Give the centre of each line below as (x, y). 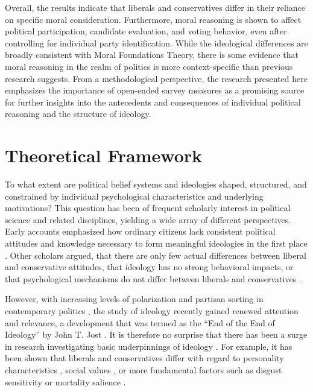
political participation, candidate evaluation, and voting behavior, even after (146, 31)
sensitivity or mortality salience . (65, 381)
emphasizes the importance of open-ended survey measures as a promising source (155, 90)
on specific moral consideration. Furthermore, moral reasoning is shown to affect (153, 19)
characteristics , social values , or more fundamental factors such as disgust (144, 369)
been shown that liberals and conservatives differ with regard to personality (144, 358)
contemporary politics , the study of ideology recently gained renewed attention (152, 311)
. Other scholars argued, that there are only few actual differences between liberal (156, 255)
